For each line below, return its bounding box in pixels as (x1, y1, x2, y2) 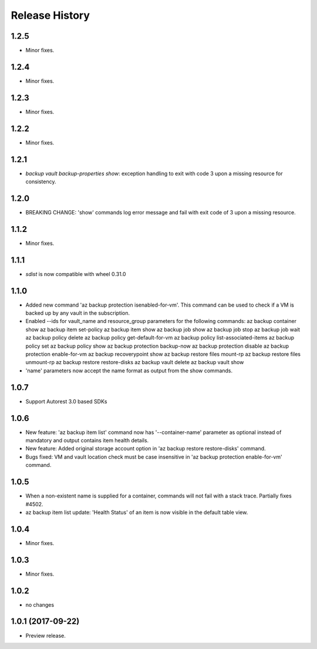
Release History (11, 9, 90, 22)
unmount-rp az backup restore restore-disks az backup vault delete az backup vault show (25, 359, 244, 366)
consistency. (25, 178, 56, 185)
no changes (25, 601, 55, 608)
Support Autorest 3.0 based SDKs (25, 398, 107, 405)
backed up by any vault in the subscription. (25, 310, 130, 317)
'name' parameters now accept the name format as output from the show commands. (25, 367, 233, 374)
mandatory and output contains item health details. (25, 437, 149, 444)
